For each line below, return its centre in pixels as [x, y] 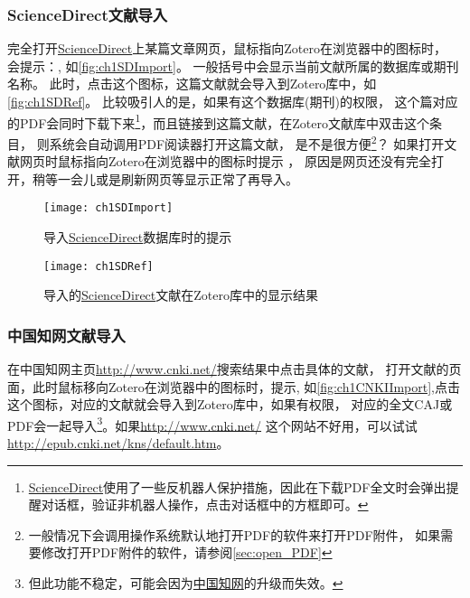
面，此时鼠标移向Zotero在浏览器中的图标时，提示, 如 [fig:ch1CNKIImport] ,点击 [234, 386]
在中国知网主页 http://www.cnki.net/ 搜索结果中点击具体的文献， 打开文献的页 [235, 369]
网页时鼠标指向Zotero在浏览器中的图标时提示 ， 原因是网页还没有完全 [226, 161]
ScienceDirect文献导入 [88, 14]
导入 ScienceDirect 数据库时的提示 [138, 236]
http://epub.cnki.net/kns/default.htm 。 [118, 443]
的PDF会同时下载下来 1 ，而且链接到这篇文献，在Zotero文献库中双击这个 [218, 121]
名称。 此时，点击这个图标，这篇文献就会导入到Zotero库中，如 [192, 84]
